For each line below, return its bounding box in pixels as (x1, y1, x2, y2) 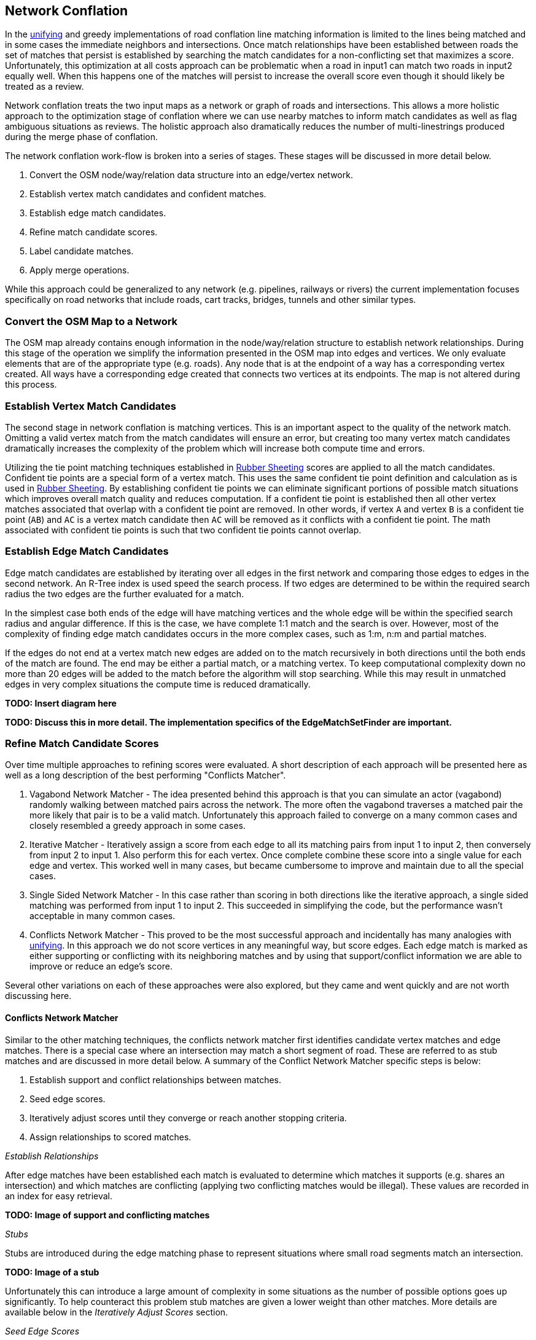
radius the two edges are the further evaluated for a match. (5, 588, 244, 599)
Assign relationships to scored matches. (29, 1131, 192, 1142)
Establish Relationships (5, 1150, 99, 1161)
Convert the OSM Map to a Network (5, 315, 178, 327)
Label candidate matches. (29, 246, 134, 257)
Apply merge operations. (29, 265, 130, 276)
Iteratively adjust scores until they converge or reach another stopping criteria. (29, 1112, 347, 1123)
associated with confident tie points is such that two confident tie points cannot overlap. (5, 524, 362, 535)
